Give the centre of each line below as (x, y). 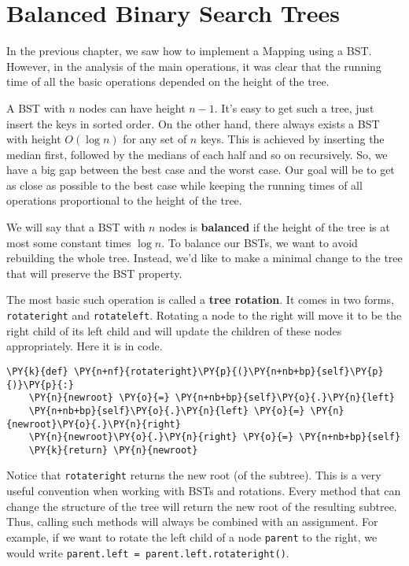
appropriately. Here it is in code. (85, 346)
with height (34, 139)
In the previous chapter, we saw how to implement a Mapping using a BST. (189, 51)
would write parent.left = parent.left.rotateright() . (148, 552)
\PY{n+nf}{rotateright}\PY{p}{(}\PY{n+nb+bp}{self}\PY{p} (228, 371)
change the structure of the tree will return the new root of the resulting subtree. (202, 506)
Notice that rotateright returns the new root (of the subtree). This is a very (194, 475)
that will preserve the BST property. (94, 273)
